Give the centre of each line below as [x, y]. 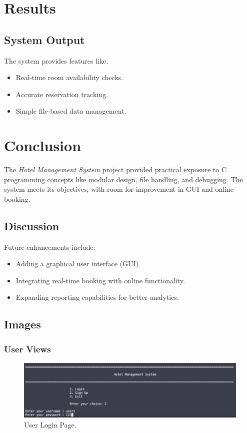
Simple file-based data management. [71, 111]
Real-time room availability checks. [69, 77]
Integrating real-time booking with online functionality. [100, 280]
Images [22, 324]
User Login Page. [50, 424]
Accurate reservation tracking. [62, 94]
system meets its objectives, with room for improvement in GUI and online [119, 189]
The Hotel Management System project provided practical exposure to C [115, 169]
